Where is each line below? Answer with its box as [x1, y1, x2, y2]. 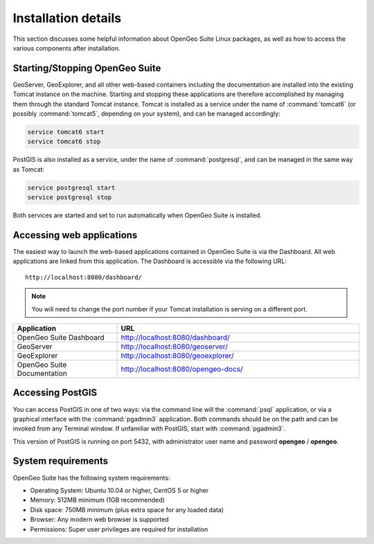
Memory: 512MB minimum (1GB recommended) [30, 496, 166, 505]
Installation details [12, 10, 121, 26]
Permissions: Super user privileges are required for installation [30, 525, 208, 533]
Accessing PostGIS [12, 387, 98, 399]
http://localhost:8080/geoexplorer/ [121, 350, 235, 360]
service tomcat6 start [27, 128, 105, 136]
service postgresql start [27, 183, 116, 192]
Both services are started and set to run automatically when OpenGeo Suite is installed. [12, 211, 262, 219]
